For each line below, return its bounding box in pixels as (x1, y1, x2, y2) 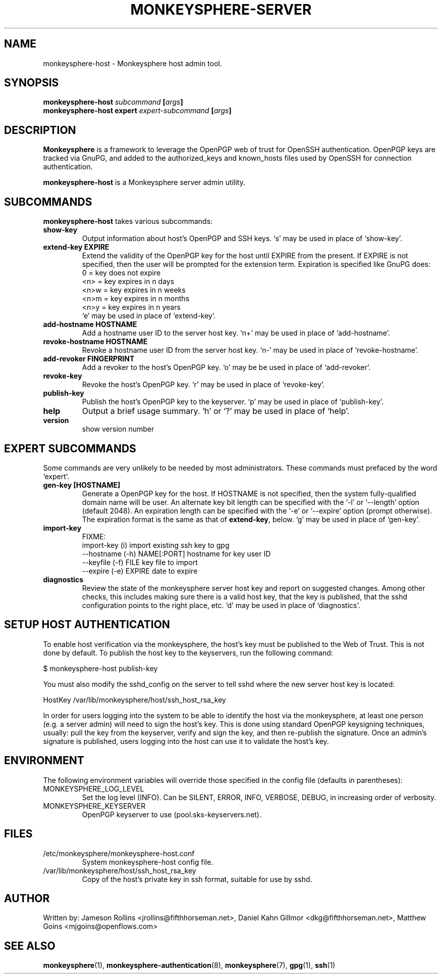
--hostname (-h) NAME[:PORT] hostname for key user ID (82, 549, 271, 558)
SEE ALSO (4, 939, 56, 952)
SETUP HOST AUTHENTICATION (4, 618, 170, 631)
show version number (82, 425, 154, 434)
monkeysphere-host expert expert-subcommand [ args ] (43, 106, 232, 115)
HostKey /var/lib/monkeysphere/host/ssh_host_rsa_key (43, 695, 226, 704)
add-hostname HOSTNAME (43, 320, 137, 329)
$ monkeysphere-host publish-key (43, 664, 158, 673)
